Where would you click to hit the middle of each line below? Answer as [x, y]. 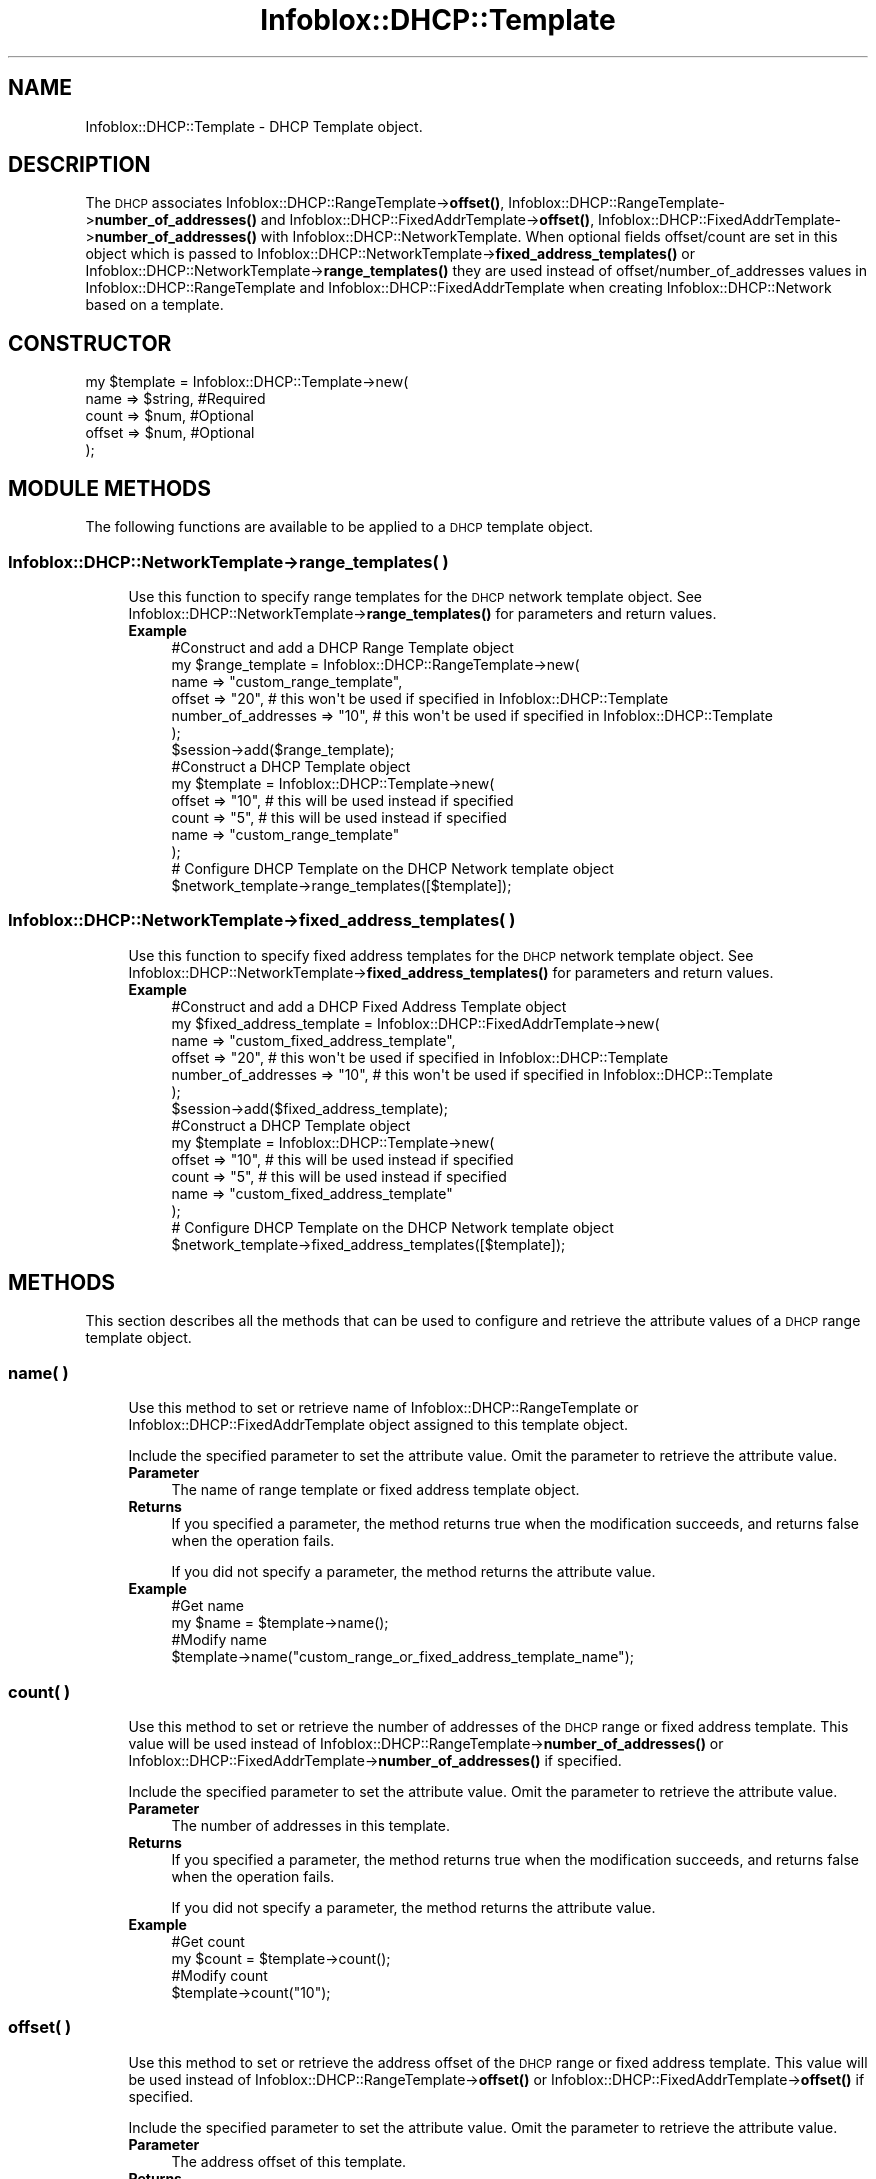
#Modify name [219, 1640]
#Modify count [219, 1975]
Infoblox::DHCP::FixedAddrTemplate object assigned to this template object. [378, 1425]
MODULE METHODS [110, 488]
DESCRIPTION [79, 165]
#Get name [207, 1606]
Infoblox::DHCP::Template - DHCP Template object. [254, 126]
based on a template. [154, 305]
